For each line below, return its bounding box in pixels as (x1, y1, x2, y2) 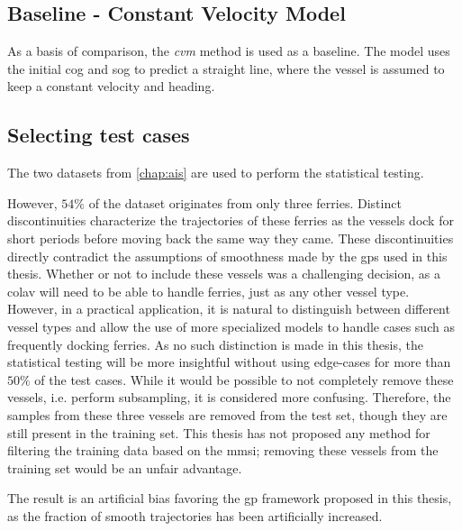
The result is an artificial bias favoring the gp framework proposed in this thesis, (7, 489, 452, 508)
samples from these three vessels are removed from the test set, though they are (7, 405, 448, 424)
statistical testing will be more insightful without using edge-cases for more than (7, 352, 451, 371)
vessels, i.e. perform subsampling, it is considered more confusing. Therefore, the (7, 388, 451, 407)
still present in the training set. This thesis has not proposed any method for (7, 423, 430, 442)
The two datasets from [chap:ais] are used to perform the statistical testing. (7, 163, 424, 182)
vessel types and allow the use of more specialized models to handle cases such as (7, 316, 455, 335)
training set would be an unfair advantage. (7, 458, 242, 477)
